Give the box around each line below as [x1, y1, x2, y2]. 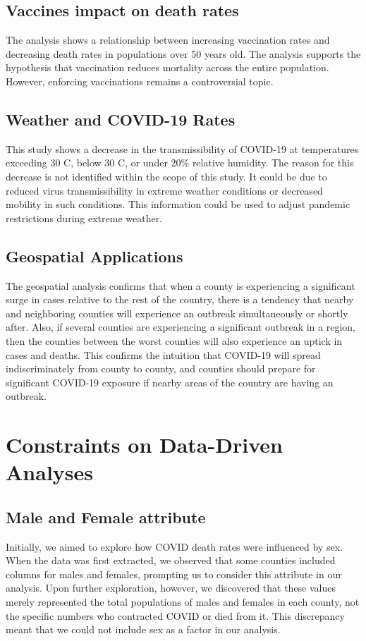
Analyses [6, 458, 93, 487]
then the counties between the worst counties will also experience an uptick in [6, 333, 343, 348]
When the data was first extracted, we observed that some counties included [6, 553, 336, 568]
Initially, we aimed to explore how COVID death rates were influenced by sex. [6, 539, 343, 554]
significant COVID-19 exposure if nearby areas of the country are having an [6, 374, 334, 389]
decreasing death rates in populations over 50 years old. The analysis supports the [6, 46, 361, 61]
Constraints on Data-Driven [6, 430, 283, 459]
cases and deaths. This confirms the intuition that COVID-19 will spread [6, 347, 321, 362]
